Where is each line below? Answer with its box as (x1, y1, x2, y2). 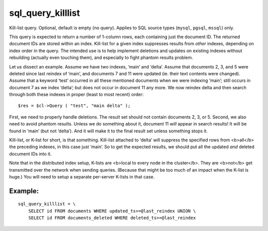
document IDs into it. (9, 151, 52, 157)
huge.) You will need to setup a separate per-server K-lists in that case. (9, 173, 155, 179)
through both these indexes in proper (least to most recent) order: (9, 92, 144, 98)
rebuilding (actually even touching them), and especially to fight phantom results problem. (9, 55, 193, 60)
